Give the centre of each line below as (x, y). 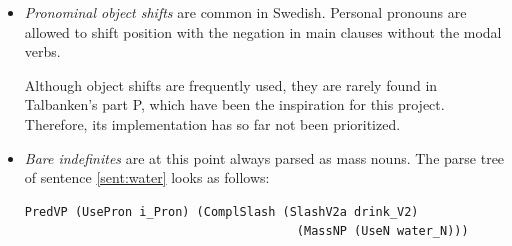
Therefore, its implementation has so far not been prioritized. (212, 123)
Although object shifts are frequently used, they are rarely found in (231, 84)
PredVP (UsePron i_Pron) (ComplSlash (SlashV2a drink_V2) (221, 211)
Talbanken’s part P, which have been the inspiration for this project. (234, 104)
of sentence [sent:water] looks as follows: (147, 177)
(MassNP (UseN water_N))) (382, 231)
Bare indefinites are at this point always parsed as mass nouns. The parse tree (264, 157)
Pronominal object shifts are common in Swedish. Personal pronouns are (245, 12)
